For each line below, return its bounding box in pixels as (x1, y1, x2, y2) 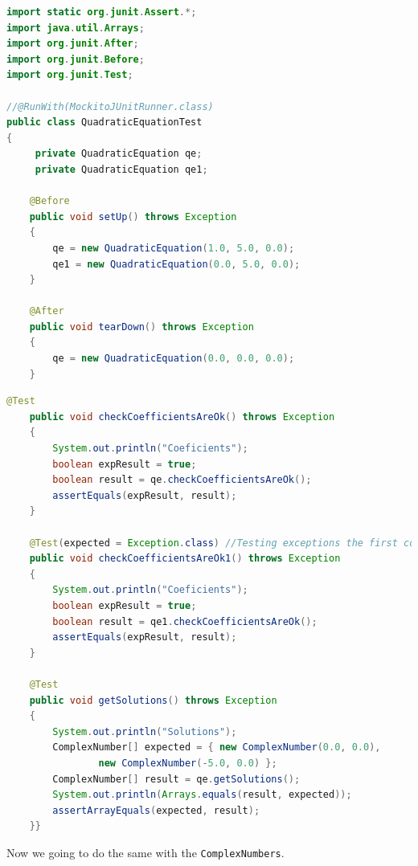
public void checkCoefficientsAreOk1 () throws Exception (29, 553, 341, 565)
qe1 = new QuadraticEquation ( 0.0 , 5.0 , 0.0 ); (52, 258, 301, 270)
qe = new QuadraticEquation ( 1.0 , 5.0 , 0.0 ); (52, 242, 295, 254)
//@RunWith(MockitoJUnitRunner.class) (6, 100, 214, 112)
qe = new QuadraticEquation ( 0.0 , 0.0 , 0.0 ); (52, 353, 295, 365)
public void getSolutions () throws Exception (29, 694, 277, 706)
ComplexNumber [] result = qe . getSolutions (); (52, 773, 301, 785)
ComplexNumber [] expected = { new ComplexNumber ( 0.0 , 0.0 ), (52, 741, 381, 754)
